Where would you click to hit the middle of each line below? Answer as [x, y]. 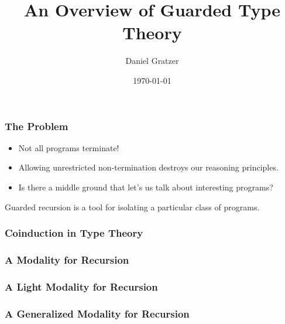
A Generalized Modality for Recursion [97, 313]
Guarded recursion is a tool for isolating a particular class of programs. [132, 207]
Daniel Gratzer [152, 61]
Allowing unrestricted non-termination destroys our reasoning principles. [148, 167]
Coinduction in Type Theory [74, 233]
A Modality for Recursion [67, 259]
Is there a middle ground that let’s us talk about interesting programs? [146, 187]
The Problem [37, 126]
